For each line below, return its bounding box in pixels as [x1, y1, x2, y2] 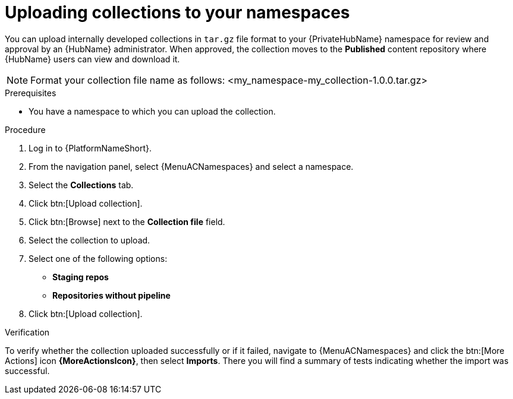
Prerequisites [5, 87, 56, 98]
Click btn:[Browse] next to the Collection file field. [29, 216, 225, 227]
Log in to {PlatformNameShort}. [29, 142, 152, 153]
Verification [5, 327, 50, 337]
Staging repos [52, 271, 109, 282]
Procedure [5, 124, 46, 135]
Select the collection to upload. [29, 235, 150, 245]
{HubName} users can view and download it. [5, 53, 180, 64]
